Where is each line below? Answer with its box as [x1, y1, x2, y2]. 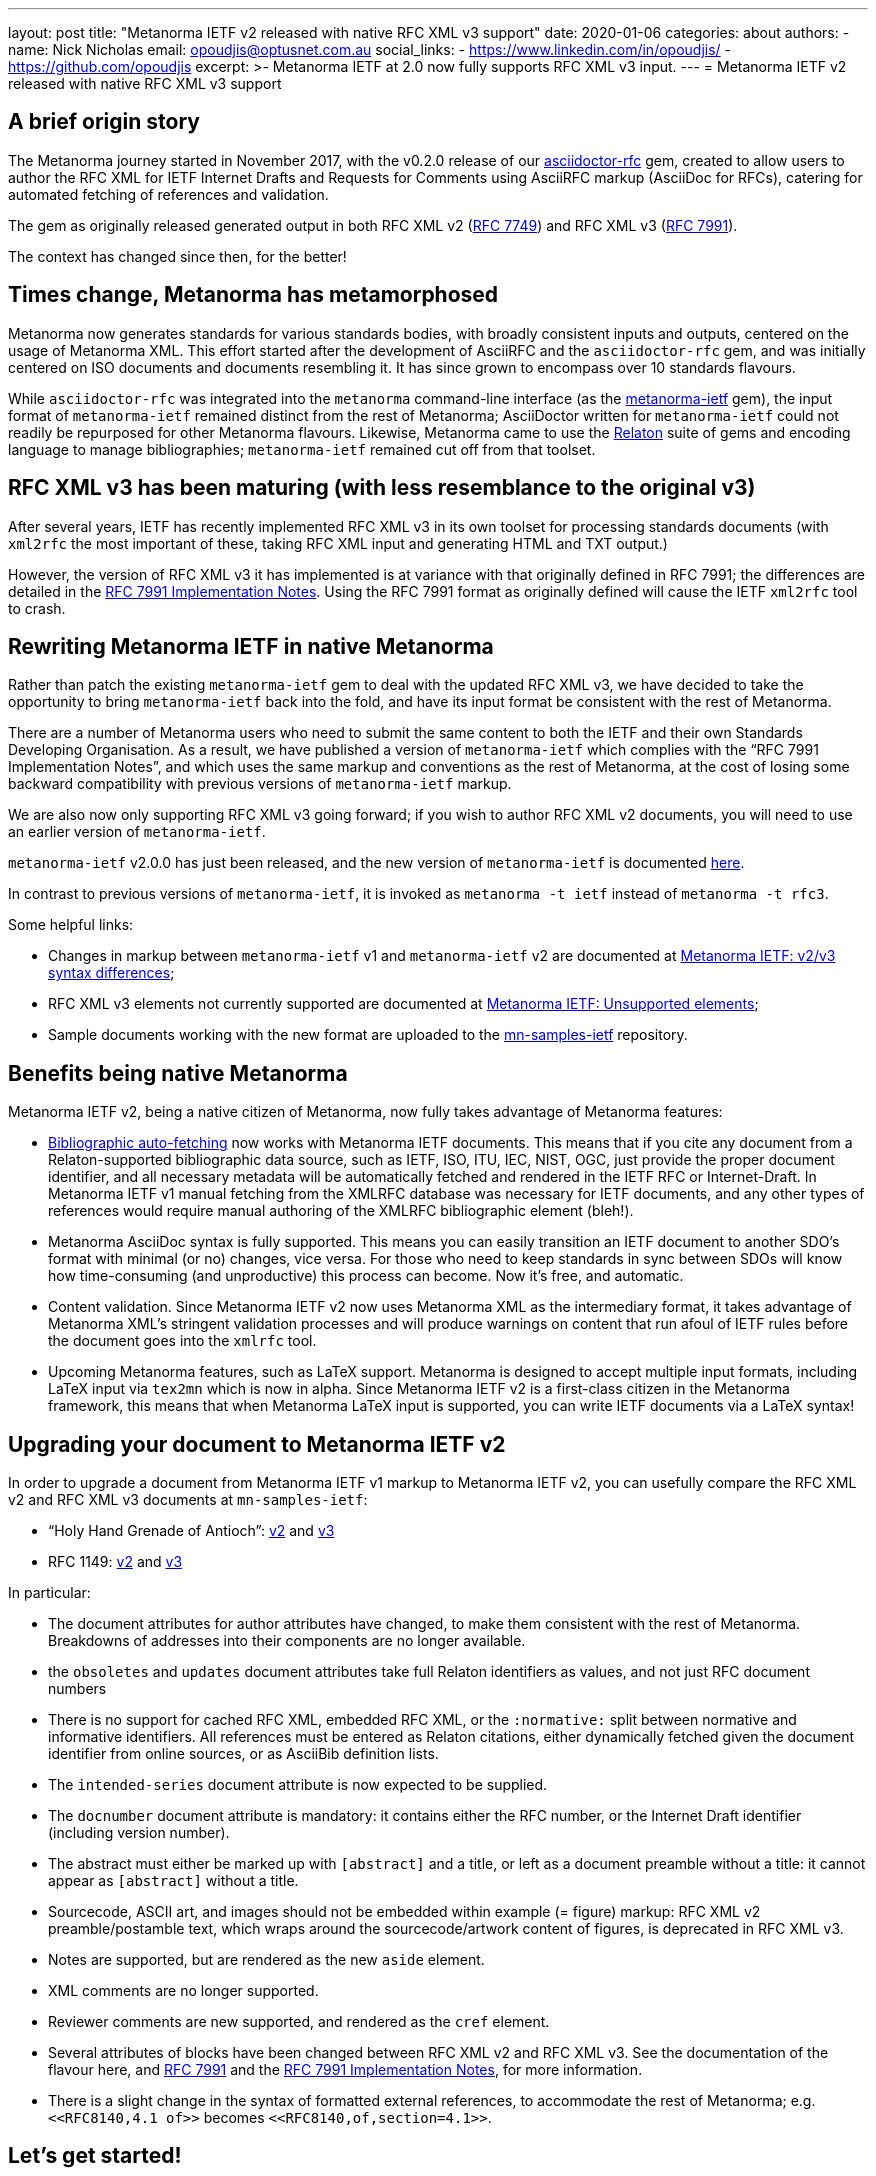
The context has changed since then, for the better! [8, 247, 347, 265]
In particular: [8, 1584, 91, 1602]
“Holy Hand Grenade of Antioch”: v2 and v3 [48, 1522, 335, 1540]
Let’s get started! [8, 2143, 182, 2169]
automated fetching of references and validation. [8, 185, 329, 203]
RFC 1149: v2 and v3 [48, 1553, 183, 1571]
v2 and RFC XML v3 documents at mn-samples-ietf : [8, 1491, 368, 1509]
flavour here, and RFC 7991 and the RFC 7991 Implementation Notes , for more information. [48, 2061, 643, 2079]
